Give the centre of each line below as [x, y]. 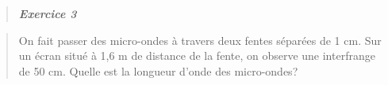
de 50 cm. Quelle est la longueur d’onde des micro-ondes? [158, 70]
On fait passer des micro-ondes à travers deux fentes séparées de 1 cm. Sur [200, 40]
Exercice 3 [48, 13]
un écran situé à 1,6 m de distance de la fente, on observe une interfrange [197, 55]
